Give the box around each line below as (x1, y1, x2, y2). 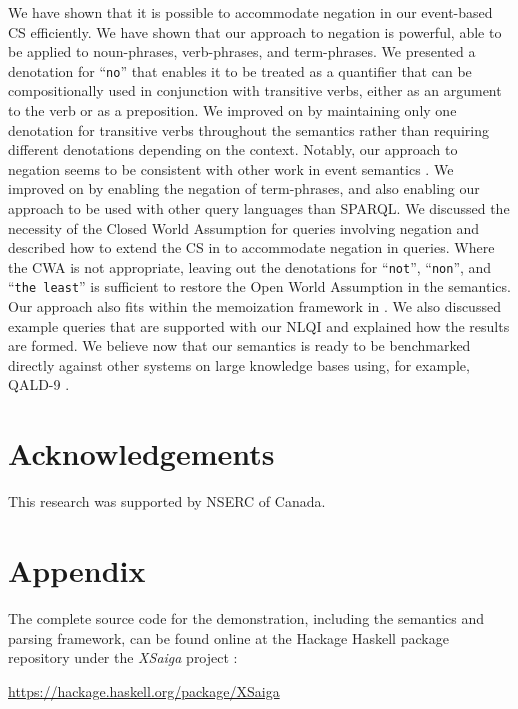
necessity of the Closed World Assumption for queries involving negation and (8, 217, 480, 238)
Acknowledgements (8, 433, 275, 474)
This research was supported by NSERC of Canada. (8, 491, 326, 512)
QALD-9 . (8, 374, 70, 395)
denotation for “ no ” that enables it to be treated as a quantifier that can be (8, 60, 472, 81)
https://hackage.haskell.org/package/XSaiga (8, 680, 280, 701)
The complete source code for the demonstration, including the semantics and (8, 607, 485, 628)
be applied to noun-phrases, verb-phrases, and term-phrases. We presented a (8, 41, 476, 62)
